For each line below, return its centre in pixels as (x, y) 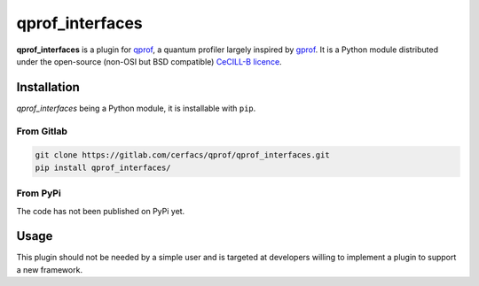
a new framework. (50, 269)
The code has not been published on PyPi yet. (101, 211)
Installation (48, 87)
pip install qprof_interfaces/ (103, 167)
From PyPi (39, 193)
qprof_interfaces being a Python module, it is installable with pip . (136, 108)
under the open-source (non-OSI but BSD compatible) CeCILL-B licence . (149, 61)
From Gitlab (42, 131)
